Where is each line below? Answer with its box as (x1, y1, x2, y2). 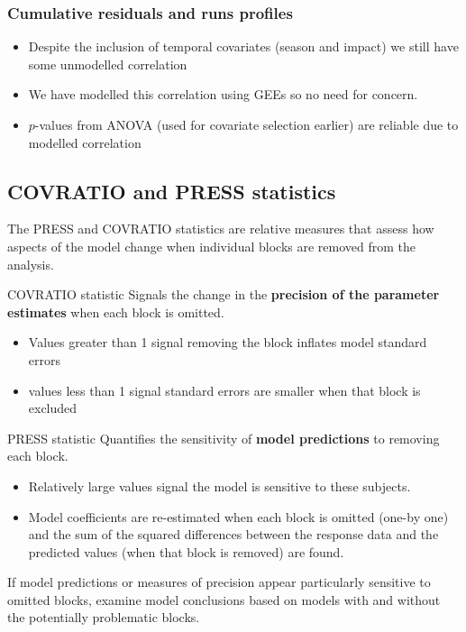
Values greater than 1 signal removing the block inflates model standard (28, 333, 427, 352)
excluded (28, 398, 78, 417)
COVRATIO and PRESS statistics (7, 177, 336, 205)
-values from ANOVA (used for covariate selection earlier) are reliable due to (34, 115, 459, 133)
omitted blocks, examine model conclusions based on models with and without (7, 590, 441, 609)
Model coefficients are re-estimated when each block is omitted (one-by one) (28, 507, 449, 526)
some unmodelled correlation (28, 54, 187, 73)
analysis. (7, 254, 54, 273)
